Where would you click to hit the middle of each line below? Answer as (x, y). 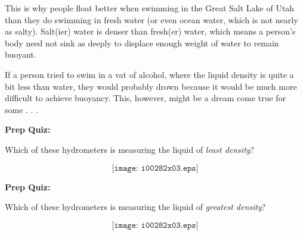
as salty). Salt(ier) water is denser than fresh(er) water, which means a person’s (150, 31)
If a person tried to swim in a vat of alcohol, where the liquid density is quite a (149, 74)
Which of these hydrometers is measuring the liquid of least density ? (130, 149)
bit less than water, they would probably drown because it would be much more (151, 86)
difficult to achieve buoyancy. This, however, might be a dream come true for (146, 98)
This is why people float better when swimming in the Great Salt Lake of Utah (150, 8)
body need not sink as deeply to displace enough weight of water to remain (142, 43)
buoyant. (21, 54)
